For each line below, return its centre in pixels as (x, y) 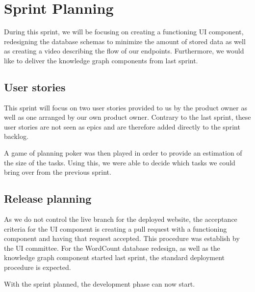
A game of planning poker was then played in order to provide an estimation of (123, 153)
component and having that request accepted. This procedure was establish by (122, 238)
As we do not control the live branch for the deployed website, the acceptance (121, 219)
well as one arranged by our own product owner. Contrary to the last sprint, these (127, 117)
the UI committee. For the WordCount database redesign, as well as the (112, 248)
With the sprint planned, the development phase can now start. (100, 283)
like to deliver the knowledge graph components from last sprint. (101, 60)
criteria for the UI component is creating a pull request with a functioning (115, 228)
